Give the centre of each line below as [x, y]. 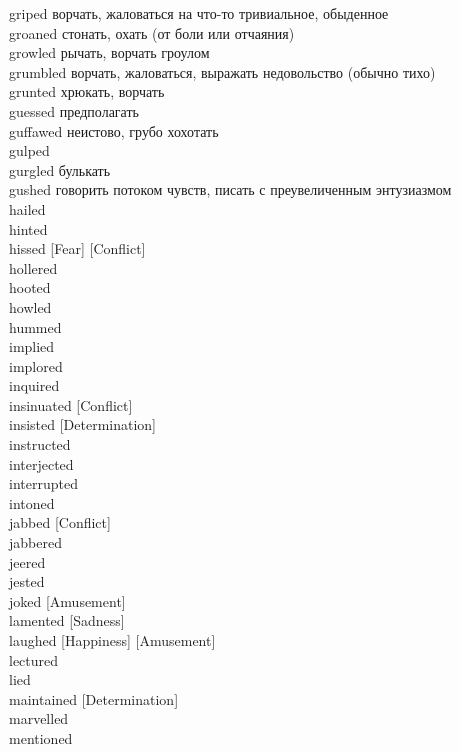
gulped [29, 150]
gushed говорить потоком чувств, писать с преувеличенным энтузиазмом [230, 189]
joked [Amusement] [67, 600]
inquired [34, 385]
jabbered [35, 542]
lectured [34, 659]
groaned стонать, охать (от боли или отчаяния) [152, 32]
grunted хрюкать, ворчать [87, 91]
